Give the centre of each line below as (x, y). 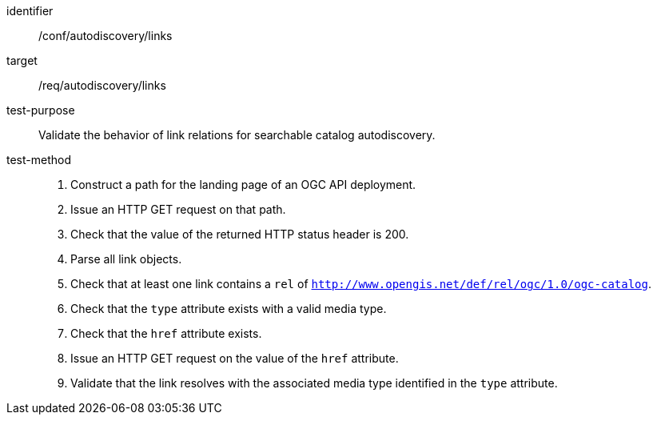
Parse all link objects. (126, 259)
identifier (30, 11)
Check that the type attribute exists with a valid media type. (229, 309)
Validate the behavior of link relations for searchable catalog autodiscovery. (237, 135)
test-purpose (41, 110)
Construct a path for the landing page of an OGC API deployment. (243, 184)
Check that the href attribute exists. (166, 333)
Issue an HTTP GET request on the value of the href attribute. (235, 358)
